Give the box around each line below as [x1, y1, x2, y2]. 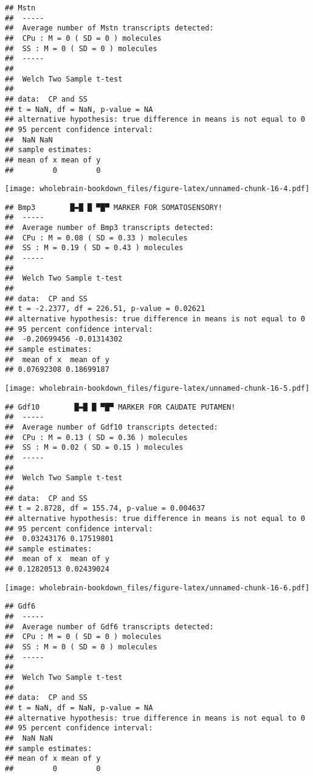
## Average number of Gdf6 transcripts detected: [5, 622, 214, 631]
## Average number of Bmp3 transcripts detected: [5, 223, 214, 232]
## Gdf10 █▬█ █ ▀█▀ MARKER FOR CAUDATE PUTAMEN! [5, 402, 236, 411]
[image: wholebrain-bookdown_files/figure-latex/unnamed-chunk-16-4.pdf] [5, 184, 310, 194]
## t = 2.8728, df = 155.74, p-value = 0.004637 [5, 504, 205, 513]
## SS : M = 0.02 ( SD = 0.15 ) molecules [5, 443, 184, 452]
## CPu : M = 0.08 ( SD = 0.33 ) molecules [5, 233, 188, 242]
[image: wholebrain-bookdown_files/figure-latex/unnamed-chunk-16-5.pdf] [5, 383, 310, 393]
